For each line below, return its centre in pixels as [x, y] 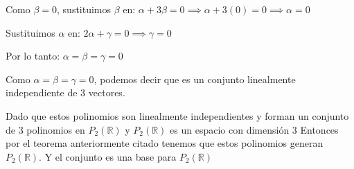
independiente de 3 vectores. [65, 92]
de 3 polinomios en [45, 129]
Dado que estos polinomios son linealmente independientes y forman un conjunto [177, 115]
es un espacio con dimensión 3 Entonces [254, 129]
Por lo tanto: [33, 56]
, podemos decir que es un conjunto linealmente [195, 79]
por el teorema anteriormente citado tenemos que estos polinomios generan [165, 143]
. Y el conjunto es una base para [108, 156]
